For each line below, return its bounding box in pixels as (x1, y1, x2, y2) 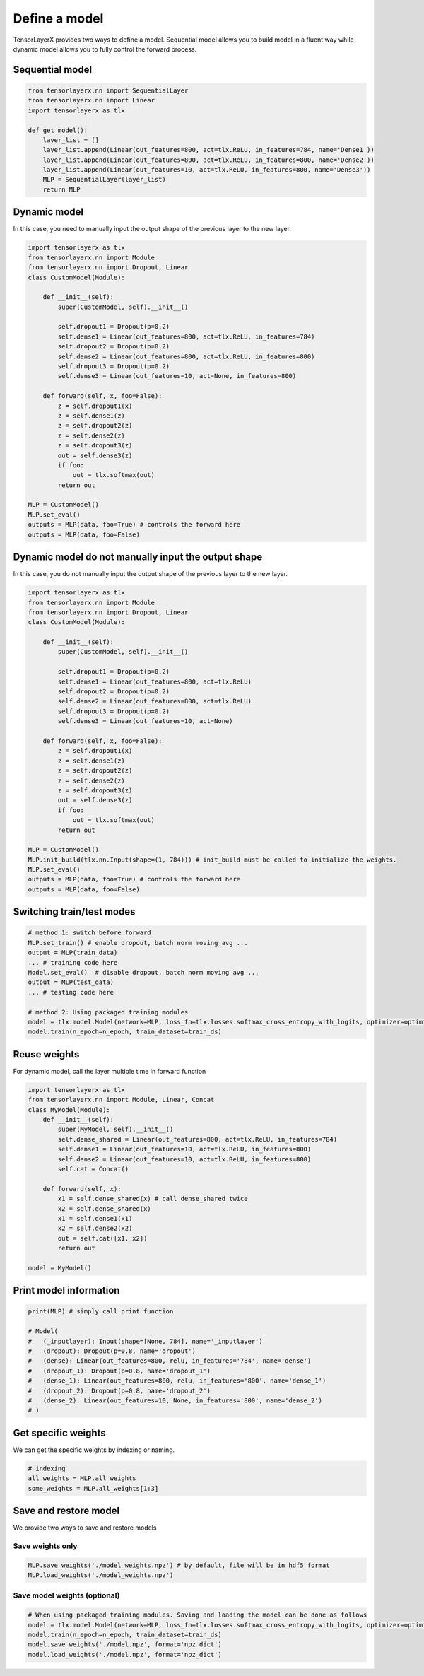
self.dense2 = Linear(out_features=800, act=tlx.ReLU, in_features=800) (57, 352, 315, 361)
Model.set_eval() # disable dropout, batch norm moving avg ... (28, 968, 259, 977)
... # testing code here (28, 988, 114, 996)
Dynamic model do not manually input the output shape (13, 551, 263, 563)
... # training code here (28, 959, 118, 966)
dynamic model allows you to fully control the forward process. (13, 45, 197, 53)
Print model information (13, 1284, 120, 1296)
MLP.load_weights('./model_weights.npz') (28, 1571, 174, 1579)
